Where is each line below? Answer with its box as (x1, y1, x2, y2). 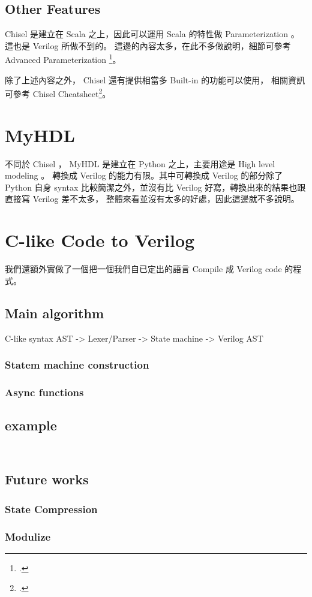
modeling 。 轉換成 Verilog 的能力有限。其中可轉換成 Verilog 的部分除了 (5, 169, 283, 182)
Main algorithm (5, 303, 104, 322)
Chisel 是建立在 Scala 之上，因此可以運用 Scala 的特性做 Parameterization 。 (5, 28, 299, 40)
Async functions (5, 384, 84, 399)
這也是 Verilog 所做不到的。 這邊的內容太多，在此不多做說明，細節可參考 (5, 39, 291, 52)
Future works (5, 470, 89, 489)
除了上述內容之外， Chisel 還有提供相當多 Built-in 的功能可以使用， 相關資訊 (5, 73, 305, 86)
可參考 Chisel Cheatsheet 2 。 (5, 86, 111, 99)
